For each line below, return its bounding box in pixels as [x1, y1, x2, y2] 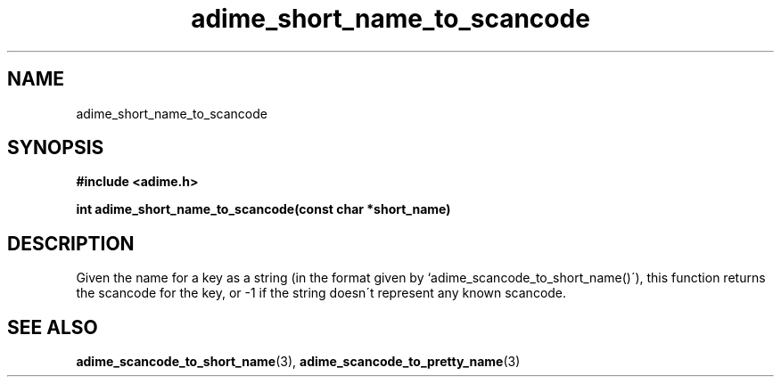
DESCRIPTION [7, 232, 135, 255]
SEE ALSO [7, 315, 98, 339]
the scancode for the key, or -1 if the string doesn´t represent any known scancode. [76, 285, 567, 301]
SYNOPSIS [7, 136, 104, 159]
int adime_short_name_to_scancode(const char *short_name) [76, 201, 451, 217]
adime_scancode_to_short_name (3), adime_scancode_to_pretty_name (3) [76, 354, 521, 370]
